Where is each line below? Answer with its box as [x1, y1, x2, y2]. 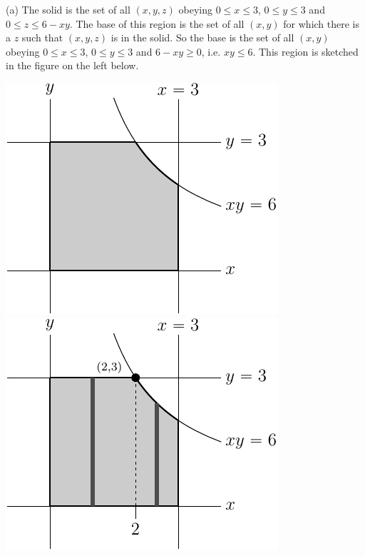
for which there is [283, 16, 360, 31]
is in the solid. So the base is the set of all [110, 30, 294, 45]
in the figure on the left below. [6, 58, 139, 73]
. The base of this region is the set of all [69, 16, 245, 31]
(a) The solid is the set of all [6, 2, 130, 16]
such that [21, 30, 63, 45]
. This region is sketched [252, 44, 359, 59]
